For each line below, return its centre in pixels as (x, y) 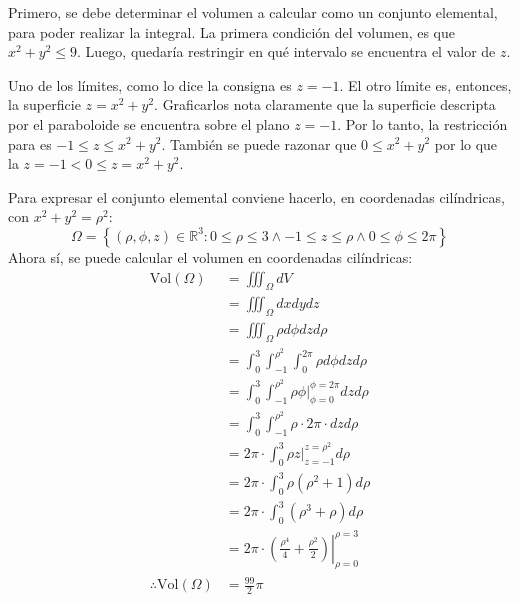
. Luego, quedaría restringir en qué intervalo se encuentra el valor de (286, 51)
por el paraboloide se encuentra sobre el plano (149, 123)
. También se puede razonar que (259, 143)
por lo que (466, 143)
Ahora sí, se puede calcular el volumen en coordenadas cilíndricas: (210, 256)
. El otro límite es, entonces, (425, 84)
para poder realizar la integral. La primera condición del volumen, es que (232, 31)
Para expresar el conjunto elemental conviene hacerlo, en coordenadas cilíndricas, (256, 196)
